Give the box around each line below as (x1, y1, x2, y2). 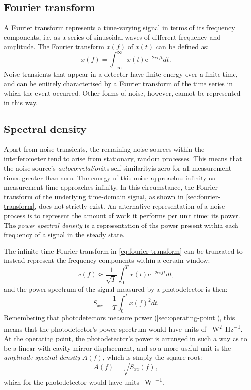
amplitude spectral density (4, 352, 80, 362)
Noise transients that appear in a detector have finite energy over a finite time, (4, 69, 238, 79)
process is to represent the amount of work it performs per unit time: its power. (4, 211, 240, 221)
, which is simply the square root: (102, 352, 202, 362)
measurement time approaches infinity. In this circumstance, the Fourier (4, 182, 218, 192)
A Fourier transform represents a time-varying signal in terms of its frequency (4, 22, 235, 32)
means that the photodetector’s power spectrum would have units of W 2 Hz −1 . (4, 322, 243, 334)
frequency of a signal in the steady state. (4, 229, 125, 240)
